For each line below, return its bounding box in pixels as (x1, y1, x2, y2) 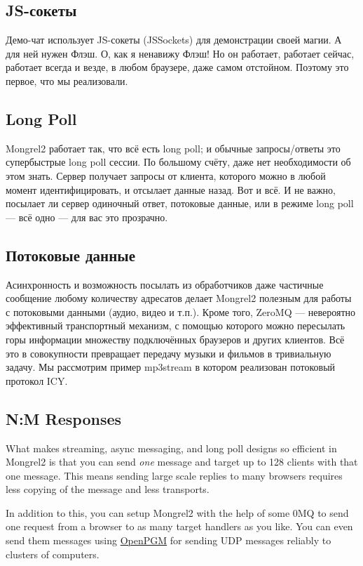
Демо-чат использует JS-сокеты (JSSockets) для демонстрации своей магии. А (6, 32, 342, 47)
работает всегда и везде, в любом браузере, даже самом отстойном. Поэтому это (6, 60, 349, 74)
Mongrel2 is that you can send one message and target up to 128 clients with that (6, 454, 358, 469)
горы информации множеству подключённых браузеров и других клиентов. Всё (6, 331, 345, 346)
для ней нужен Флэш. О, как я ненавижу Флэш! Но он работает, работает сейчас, (6, 46, 355, 60)
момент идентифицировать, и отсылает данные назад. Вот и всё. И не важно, (6, 182, 336, 197)
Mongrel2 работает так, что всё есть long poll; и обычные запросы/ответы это (6, 140, 341, 155)
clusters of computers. (6, 546, 100, 561)
